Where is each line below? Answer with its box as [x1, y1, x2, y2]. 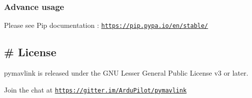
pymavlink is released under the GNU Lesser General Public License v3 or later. [4, 68, 249, 78]
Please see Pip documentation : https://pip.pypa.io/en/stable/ [4, 20, 208, 30]
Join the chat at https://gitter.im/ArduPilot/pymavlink [4, 84, 187, 95]
